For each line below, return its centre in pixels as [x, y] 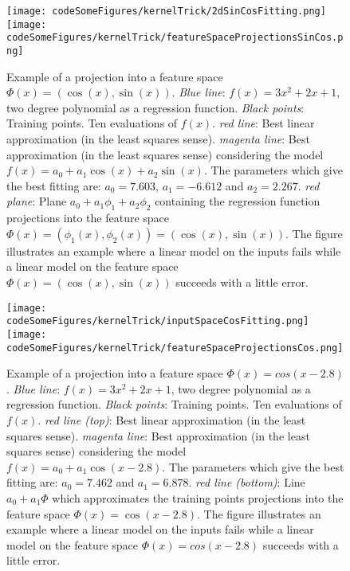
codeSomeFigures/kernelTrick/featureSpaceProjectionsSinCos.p [175, 38]
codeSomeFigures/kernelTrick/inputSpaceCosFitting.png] [158, 321]
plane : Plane [37, 201]
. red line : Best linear [263, 123]
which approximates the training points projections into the [198, 497]
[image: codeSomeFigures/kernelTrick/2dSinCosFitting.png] [166, 11]
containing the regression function [238, 201]
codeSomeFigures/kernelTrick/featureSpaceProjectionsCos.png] [175, 348]
